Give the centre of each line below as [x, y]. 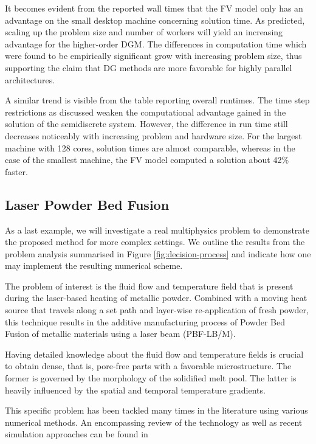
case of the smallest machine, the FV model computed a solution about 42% [147, 160]
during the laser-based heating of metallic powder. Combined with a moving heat [156, 298]
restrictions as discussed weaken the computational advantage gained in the [146, 112]
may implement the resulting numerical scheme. [94, 265]
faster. [16, 171]
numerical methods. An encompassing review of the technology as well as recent [154, 422]
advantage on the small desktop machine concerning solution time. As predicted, [155, 20]
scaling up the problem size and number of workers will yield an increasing [144, 32]
